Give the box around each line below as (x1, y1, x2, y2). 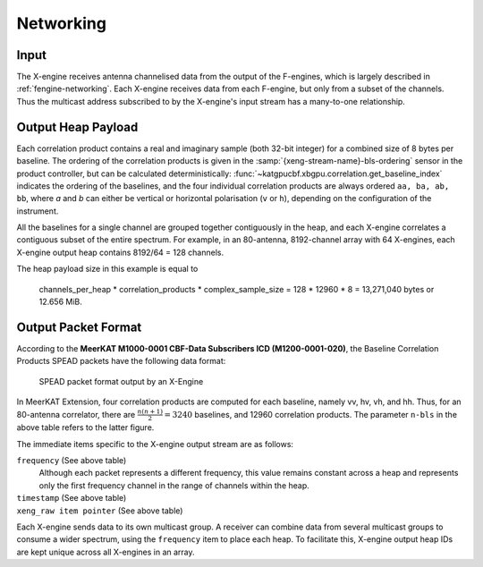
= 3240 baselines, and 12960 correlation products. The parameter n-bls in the (164, 409, 458, 419)
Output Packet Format (16, 319, 142, 334)
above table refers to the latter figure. (16, 422, 155, 433)
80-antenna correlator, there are (16, 409, 136, 419)
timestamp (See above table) (16, 493, 127, 504)
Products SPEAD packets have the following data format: (16, 356, 226, 367)
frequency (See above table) (16, 455, 127, 465)
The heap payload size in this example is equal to (16, 264, 199, 275)
